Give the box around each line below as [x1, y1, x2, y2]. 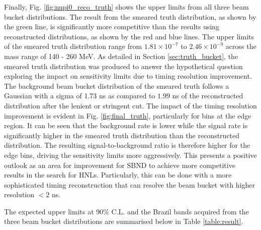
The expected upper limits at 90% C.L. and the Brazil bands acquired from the [4, 206, 249, 216]
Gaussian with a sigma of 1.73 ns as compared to [4, 90, 155, 101]
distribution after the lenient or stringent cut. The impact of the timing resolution [4, 100, 257, 110]
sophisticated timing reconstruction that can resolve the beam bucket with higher [4, 179, 255, 190]
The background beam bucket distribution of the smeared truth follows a [4, 80, 229, 91]
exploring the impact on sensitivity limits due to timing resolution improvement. [4, 71, 252, 81]
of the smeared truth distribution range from [4, 41, 142, 51]
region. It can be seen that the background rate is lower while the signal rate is [4, 120, 248, 131]
